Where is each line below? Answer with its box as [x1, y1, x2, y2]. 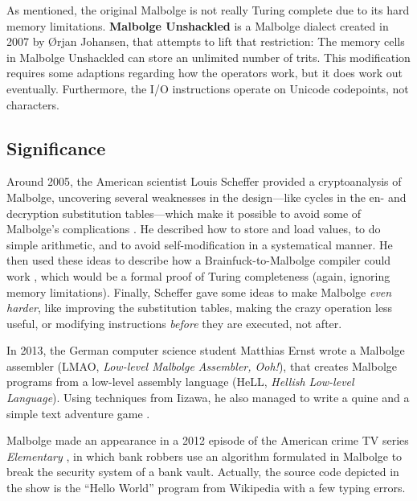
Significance [6, 135, 106, 160]
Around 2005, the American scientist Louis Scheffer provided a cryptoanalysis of [6, 173, 402, 190]
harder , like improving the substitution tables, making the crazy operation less [6, 299, 393, 316]
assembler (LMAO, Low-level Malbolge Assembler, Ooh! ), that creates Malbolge [6, 357, 398, 374]
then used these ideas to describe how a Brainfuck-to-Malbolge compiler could [6, 252, 391, 269]
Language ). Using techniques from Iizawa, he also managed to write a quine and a [6, 389, 410, 406]
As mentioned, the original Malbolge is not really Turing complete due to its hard [6, 2, 410, 18]
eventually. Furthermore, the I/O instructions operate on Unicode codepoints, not [6, 80, 409, 97]
